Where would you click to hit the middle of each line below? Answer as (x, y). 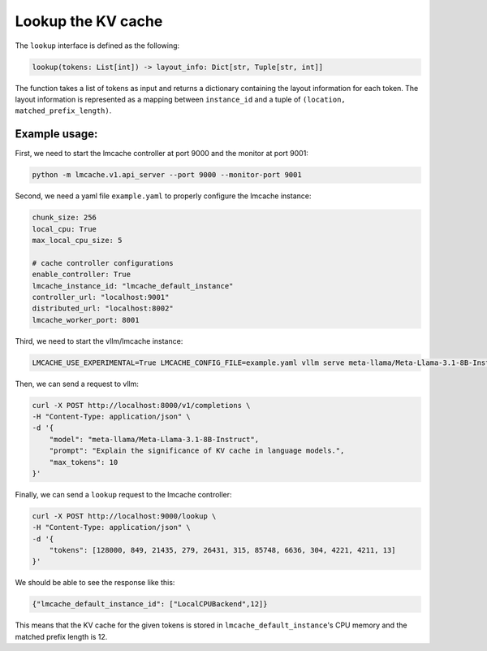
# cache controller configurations (103, 263)
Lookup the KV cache (89, 21)
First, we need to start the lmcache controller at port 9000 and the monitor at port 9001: (162, 154)
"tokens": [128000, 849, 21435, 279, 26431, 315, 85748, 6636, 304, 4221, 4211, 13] (223, 550)
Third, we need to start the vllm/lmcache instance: (99, 341)
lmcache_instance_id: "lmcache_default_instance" (133, 286)
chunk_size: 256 (65, 218)
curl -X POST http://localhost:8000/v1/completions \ (141, 405)
